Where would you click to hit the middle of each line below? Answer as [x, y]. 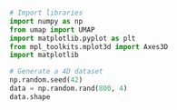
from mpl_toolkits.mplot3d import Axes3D [89, 46]
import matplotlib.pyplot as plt [73, 38]
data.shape [30, 96]
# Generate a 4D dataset [56, 72]
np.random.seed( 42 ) [46, 80]
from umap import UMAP [52, 30]
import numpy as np [46, 21]
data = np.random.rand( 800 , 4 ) [69, 88]
